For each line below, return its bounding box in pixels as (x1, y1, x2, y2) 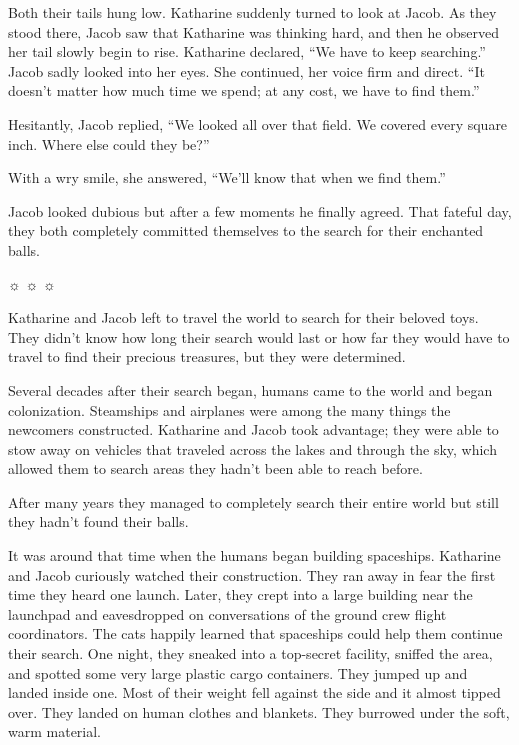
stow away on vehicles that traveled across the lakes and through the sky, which (8, 438, 497, 459)
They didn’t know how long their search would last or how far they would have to (8, 326, 510, 347)
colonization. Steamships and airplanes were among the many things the (8, 399, 451, 420)
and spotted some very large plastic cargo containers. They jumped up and (8, 662, 468, 683)
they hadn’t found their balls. (8, 511, 189, 532)
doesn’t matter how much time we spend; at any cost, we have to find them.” (8, 80, 480, 101)
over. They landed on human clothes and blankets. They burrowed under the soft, (8, 701, 510, 722)
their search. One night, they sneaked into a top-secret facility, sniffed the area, (8, 643, 493, 664)
